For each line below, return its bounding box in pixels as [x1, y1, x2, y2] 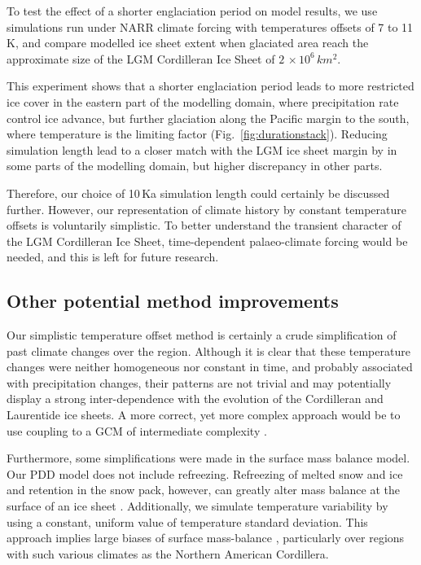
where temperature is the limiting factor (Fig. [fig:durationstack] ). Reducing [7, 125, 388, 142]
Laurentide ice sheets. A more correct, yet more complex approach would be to [7, 406, 401, 423]
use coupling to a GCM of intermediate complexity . [7, 422, 267, 439]
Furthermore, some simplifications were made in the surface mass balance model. [7, 449, 410, 466]
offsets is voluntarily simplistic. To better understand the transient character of [7, 217, 401, 234]
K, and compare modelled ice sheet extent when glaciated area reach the [7, 34, 369, 51]
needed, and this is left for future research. [7, 248, 219, 265]
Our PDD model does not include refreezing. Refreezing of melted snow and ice [7, 465, 403, 482]
